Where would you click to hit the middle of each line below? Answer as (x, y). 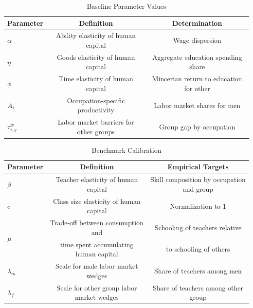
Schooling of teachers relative (198, 227)
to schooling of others (198, 249)
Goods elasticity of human (96, 57)
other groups (96, 131)
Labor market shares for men (197, 105)
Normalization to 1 (198, 206)
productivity (96, 110)
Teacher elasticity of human (97, 179)
